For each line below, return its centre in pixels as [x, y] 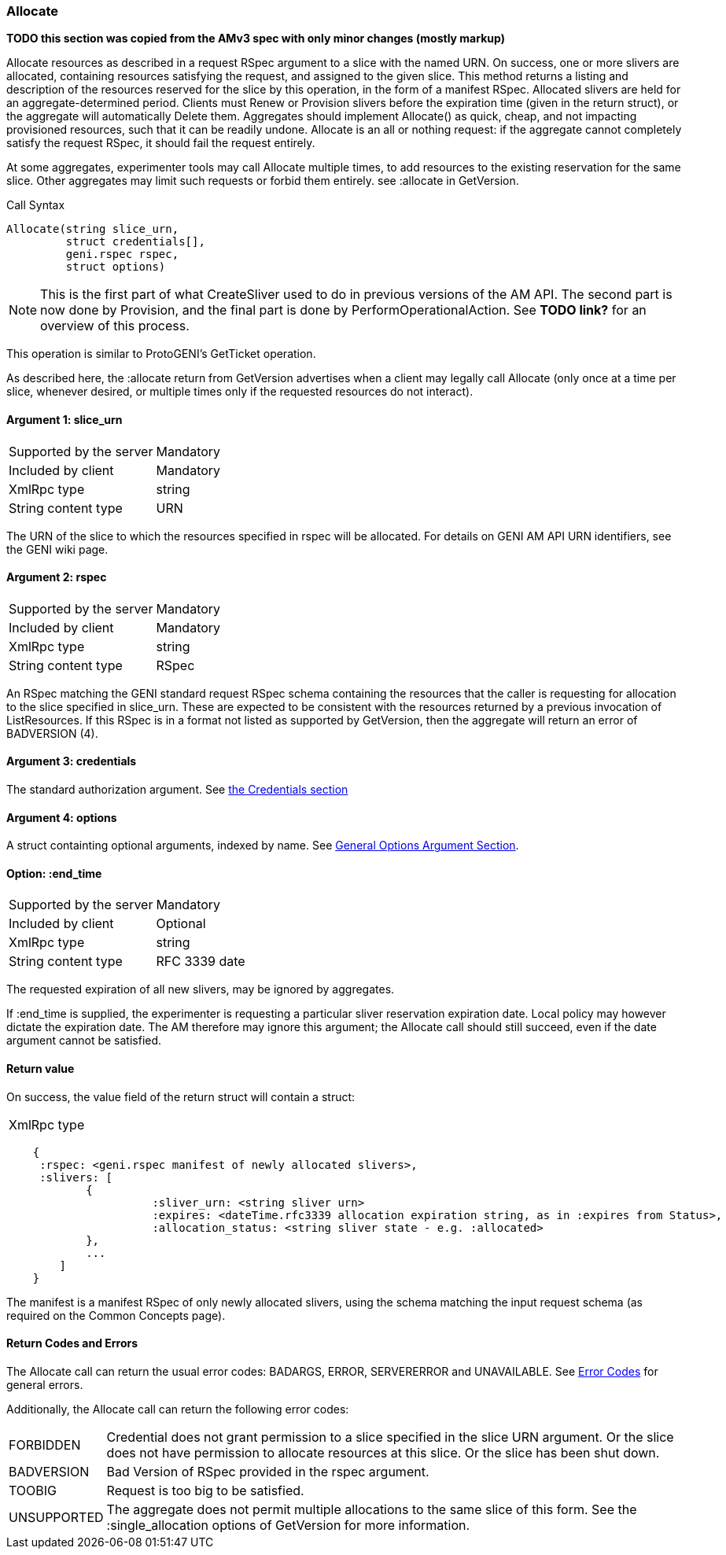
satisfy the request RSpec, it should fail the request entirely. [161, 143]
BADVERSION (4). [52, 733]
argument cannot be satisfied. [84, 1041]
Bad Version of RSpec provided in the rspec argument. [268, 1471]
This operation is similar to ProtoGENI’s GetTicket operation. [161, 354]
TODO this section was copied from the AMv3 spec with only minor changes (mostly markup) [256, 39]
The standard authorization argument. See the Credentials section [177, 790]
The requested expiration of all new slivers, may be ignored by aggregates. [201, 989]
